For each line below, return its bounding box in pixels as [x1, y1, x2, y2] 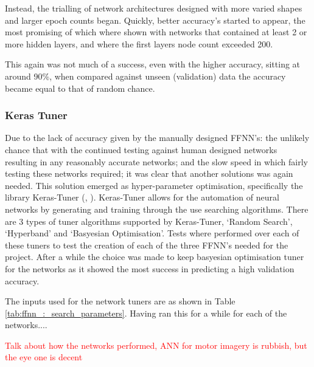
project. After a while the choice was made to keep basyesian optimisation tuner [5, 250, 304, 263]
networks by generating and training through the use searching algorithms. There [5, 202, 309, 215]
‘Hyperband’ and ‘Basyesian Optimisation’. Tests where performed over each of [5, 227, 299, 239]
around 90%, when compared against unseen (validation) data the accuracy [5, 69, 286, 82]
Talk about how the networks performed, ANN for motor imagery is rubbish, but [5, 338, 307, 351]
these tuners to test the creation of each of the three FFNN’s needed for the [5, 238, 288, 251]
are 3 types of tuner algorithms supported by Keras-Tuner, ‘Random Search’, [5, 214, 293, 227]
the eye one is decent [5, 351, 83, 363]
